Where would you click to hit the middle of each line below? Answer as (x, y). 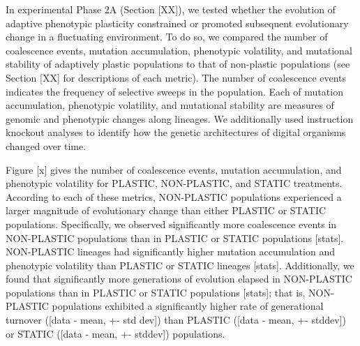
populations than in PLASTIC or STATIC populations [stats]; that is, (156, 292)
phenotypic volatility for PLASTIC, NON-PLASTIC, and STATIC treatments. (174, 183)
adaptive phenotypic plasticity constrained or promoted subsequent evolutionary (177, 23)
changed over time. (46, 145)
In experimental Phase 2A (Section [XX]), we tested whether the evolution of (171, 9)
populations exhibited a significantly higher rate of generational (188, 306)
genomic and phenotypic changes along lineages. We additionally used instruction (180, 118)
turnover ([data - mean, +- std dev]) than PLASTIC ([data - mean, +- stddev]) (176, 320)
